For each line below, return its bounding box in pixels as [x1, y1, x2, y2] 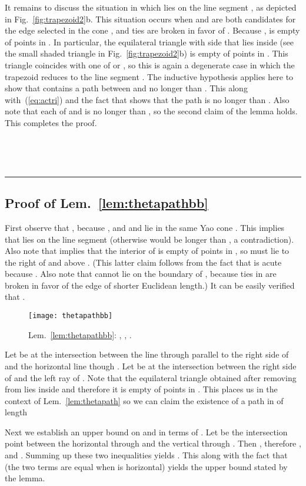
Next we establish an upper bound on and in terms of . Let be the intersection [5, 425, 288, 438]
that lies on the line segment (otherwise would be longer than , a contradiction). [5, 233, 294, 245]
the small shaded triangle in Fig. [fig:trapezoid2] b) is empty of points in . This [5, 47, 288, 59]
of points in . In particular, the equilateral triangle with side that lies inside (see [5, 35, 294, 48]
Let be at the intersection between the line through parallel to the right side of [5, 348, 289, 361]
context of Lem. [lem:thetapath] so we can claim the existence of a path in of [5, 394, 284, 406]
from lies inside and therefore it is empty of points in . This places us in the [5, 383, 278, 395]
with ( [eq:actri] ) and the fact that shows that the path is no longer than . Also [5, 93, 290, 105]
